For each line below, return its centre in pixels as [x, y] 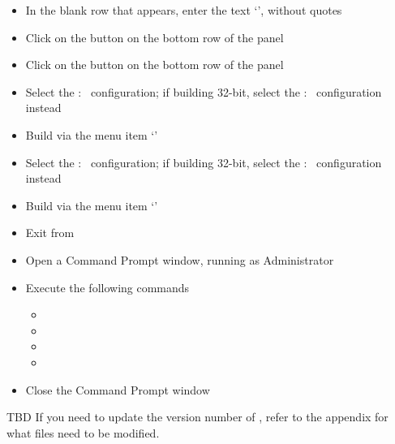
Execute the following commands [107, 287]
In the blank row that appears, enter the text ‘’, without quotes [184, 10]
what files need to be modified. [83, 432]
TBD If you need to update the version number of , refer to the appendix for [197, 417]
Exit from [50, 233]
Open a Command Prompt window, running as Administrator [180, 259]
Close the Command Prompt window [118, 389]
